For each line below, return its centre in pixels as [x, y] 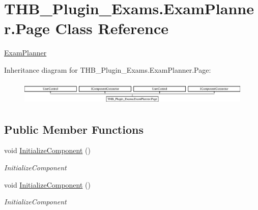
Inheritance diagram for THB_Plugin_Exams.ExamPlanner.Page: [108, 69]
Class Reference [112, 28]
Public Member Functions [74, 129]
